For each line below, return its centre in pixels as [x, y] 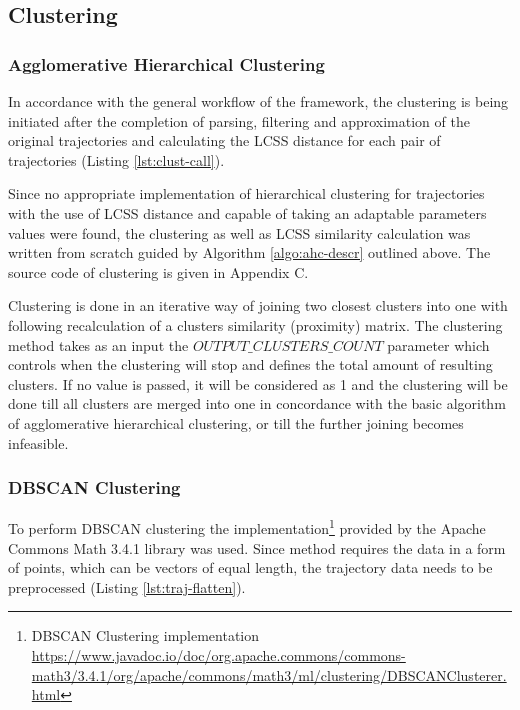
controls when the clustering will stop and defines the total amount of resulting [250, 364]
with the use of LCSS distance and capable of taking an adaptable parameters [247, 212]
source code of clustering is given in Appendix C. [158, 271]
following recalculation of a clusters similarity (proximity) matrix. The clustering [255, 324]
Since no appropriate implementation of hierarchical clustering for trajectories [246, 193]
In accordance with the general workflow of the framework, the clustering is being [258, 101]
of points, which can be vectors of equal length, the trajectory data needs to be [250, 567]
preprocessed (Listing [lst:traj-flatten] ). [127, 586]
